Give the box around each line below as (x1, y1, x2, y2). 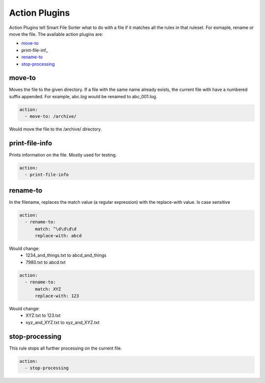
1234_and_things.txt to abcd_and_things (26, 252, 106, 258)
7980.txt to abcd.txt (26, 259, 66, 265)
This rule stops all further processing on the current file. (9, 345, 122, 351)
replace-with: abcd (35, 233, 82, 239)
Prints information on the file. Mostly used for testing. (9, 152, 117, 158)
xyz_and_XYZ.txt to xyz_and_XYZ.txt (26, 319, 100, 325)
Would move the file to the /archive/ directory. (9, 126, 102, 132)
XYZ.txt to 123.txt (26, 312, 61, 319)
